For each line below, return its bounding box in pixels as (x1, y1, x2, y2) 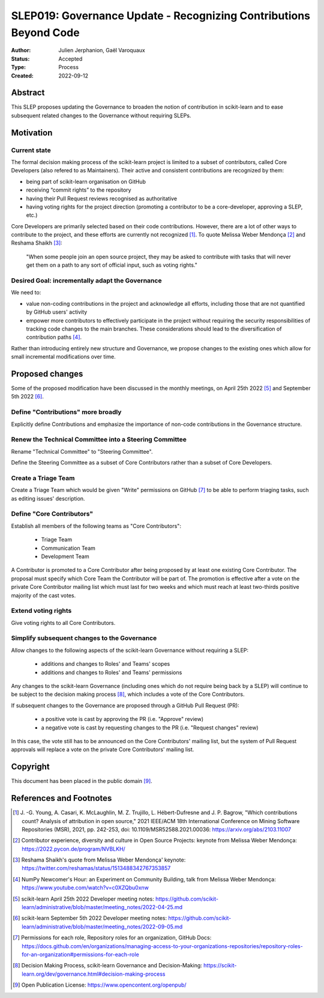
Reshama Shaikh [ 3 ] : (11, 239, 62, 246)
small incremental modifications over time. (11, 353, 116, 361)
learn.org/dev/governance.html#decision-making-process (22, 970, 166, 978)
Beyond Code (11, 26, 80, 39)
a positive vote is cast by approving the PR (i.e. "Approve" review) (41, 716, 204, 723)
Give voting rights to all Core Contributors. (11, 619, 116, 626)
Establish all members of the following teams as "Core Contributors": (11, 522, 181, 529)
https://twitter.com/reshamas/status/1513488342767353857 (22, 865, 171, 872)
